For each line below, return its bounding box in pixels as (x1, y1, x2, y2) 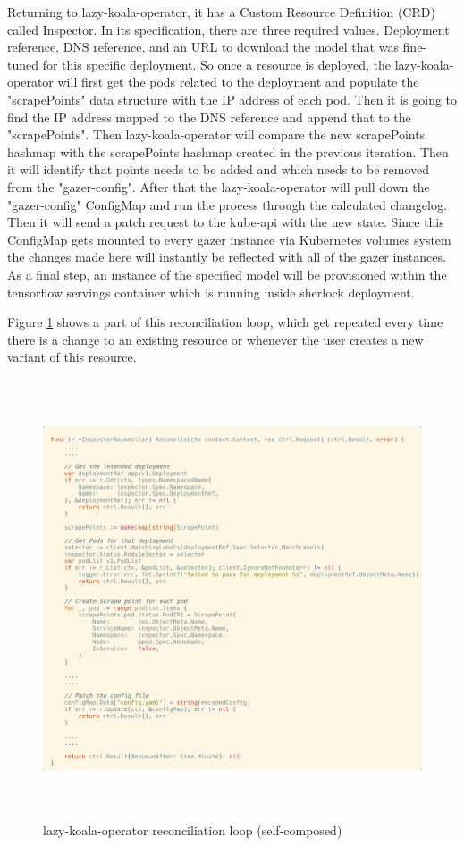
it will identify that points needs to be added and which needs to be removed (7, 160, 429, 179)
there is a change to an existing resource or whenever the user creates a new (7, 330, 424, 348)
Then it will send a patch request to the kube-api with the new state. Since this (7, 213, 444, 231)
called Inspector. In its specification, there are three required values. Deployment (7, 20, 450, 38)
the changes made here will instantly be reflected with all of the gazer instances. (7, 247, 446, 266)
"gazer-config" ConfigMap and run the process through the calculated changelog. (7, 195, 447, 214)
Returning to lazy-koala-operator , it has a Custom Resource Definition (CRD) (7, 3, 435, 21)
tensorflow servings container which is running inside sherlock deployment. (7, 282, 415, 301)
